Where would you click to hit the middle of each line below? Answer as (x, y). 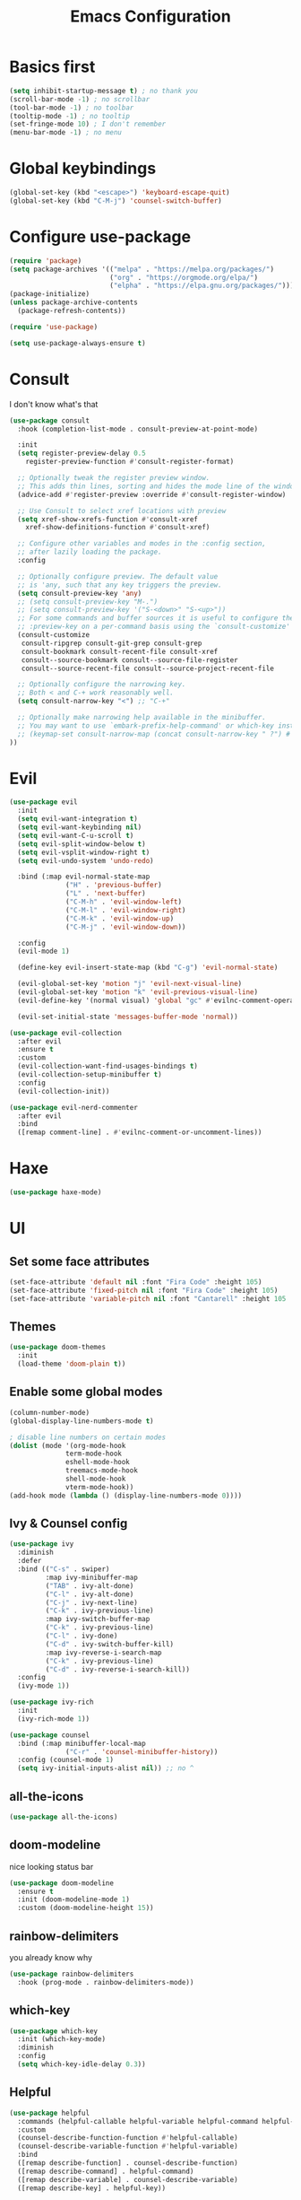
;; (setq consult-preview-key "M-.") (88, 602)
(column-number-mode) (50, 1412)
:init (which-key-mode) (61, 2039)
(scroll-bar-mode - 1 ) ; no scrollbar (80, 99)
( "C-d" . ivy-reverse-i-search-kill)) (118, 1669)
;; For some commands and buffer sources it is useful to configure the (156, 618)
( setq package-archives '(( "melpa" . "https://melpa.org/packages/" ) (142, 269)
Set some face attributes (79, 1261)
